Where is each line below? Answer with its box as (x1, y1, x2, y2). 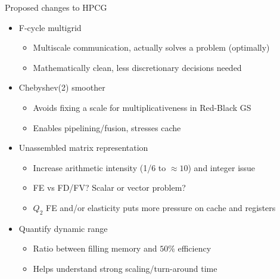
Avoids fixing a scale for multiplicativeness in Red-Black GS (33, 101, 251, 113)
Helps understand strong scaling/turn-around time (33, 262, 217, 274)
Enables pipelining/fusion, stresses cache (33, 121, 181, 134)
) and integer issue (188, 161, 256, 173)
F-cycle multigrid (18, 21, 82, 33)
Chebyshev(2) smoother (18, 81, 105, 94)
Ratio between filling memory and (33, 242, 157, 255)
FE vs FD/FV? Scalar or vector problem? (33, 181, 186, 194)
